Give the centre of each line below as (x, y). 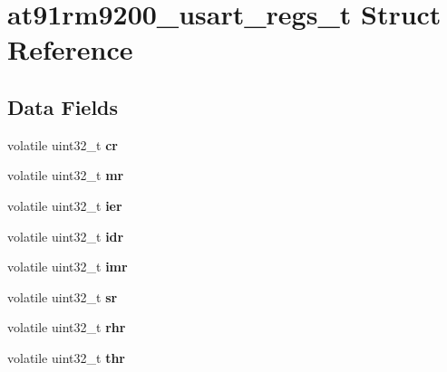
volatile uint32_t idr (66, 236)
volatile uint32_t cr (63, 144)
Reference (70, 49)
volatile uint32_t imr (68, 267)
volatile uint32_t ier (65, 205)
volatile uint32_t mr (66, 175)
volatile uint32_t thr (66, 357)
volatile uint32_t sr (63, 296)
